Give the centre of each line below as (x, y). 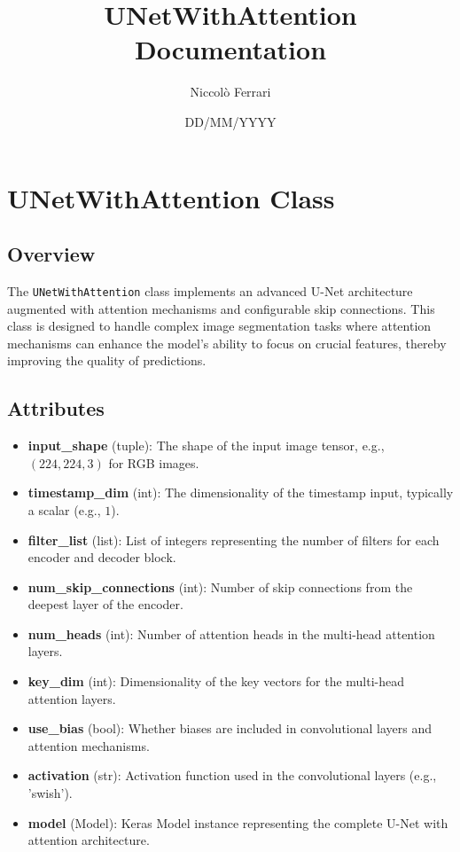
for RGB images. (154, 462)
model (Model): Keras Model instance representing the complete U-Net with (238, 822)
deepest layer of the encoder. (105, 604)
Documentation (230, 49)
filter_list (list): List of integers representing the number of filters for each (234, 539)
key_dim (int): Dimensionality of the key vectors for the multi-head (216, 681)
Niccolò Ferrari (230, 92)
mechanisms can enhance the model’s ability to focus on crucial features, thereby (227, 343)
